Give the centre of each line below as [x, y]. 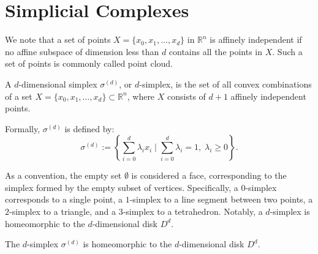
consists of [187, 96]
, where [141, 96]
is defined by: [89, 128]
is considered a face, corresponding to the [209, 175]
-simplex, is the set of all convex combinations [225, 84]
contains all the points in [216, 51]
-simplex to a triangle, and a [62, 211]
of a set [19, 96]
